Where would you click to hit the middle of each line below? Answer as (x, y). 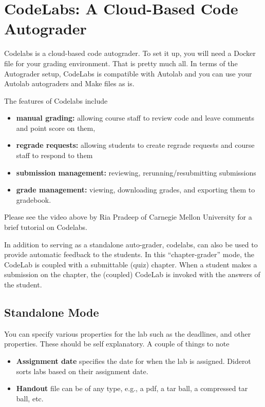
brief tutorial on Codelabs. (46, 227)
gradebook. (34, 199)
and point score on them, (56, 128)
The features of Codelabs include (56, 100)
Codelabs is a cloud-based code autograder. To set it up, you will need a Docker (130, 53)
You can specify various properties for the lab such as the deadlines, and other (128, 333)
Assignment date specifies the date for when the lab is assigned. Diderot (134, 361)
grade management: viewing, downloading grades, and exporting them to (136, 190)
